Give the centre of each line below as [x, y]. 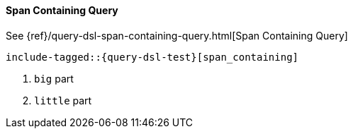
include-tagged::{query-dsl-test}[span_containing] [152, 57]
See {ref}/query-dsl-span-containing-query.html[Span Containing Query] [177, 35]
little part [63, 100]
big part [54, 78]
